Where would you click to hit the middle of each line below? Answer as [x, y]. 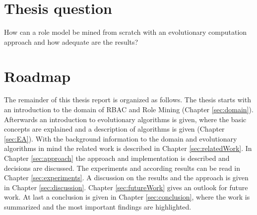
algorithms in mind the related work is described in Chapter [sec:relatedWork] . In [128, 148]
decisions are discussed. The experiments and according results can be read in [122, 168]
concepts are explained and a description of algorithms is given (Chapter [114, 129]
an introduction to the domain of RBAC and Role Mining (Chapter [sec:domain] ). [129, 109]
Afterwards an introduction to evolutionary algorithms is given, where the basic [125, 119]
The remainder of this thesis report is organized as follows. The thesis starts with [128, 100]
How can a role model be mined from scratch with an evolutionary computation [126, 32]
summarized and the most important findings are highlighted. [98, 206]
